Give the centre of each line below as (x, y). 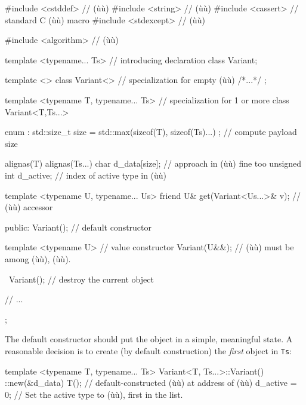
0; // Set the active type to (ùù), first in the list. (94, 394)
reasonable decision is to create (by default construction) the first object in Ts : (149, 350)
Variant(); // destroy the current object (81, 279)
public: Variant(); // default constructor (78, 227)
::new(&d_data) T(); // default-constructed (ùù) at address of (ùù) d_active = (151, 383)
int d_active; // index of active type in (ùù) (86, 175)
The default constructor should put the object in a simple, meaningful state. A (149, 339)
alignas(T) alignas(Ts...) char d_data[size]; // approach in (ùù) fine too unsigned (153, 163)
